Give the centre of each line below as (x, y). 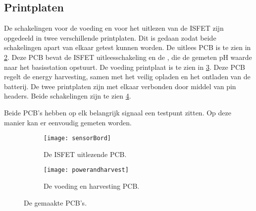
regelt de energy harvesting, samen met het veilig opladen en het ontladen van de (127, 77)
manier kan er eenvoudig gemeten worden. (68, 122)
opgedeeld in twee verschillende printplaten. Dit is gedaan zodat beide (110, 37)
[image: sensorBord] (77, 138)
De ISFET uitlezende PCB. (85, 154)
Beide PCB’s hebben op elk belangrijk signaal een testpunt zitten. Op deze (118, 112)
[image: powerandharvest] (86, 170)
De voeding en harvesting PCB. (92, 186)
